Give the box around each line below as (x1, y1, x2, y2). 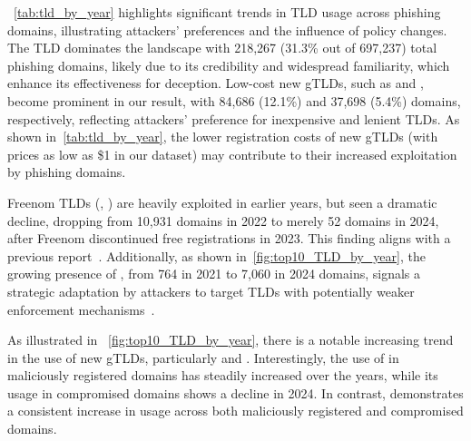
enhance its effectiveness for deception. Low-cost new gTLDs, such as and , (7, 73, 424, 93)
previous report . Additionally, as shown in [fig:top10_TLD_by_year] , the (7, 246, 426, 265)
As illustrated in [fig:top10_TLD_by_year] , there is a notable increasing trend (7, 330, 454, 349)
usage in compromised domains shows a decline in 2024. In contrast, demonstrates (7, 383, 464, 402)
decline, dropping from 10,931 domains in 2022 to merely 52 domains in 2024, (7, 211, 439, 230)
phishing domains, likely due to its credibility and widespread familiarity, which (7, 55, 450, 74)
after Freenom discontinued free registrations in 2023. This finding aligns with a (7, 229, 451, 248)
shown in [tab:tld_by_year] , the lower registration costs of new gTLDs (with (7, 127, 438, 146)
